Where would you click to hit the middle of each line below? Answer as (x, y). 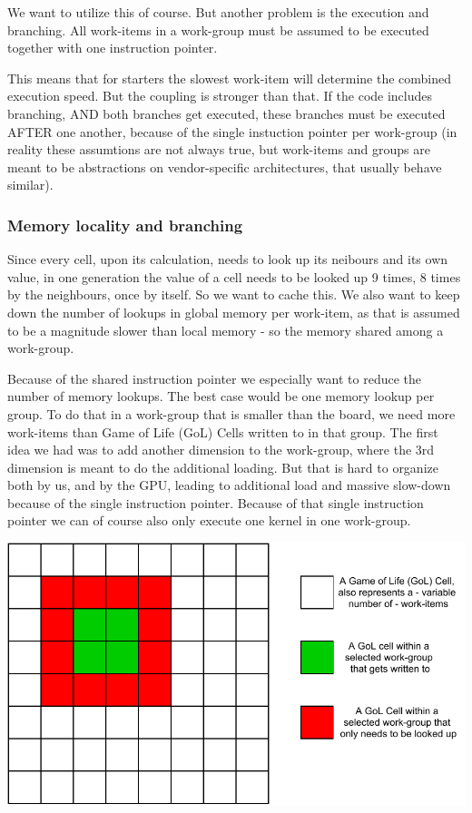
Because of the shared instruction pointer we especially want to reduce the (215, 378)
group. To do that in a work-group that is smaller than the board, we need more (231, 413)
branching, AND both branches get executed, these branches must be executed (226, 113)
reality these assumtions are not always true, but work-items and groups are (219, 149)
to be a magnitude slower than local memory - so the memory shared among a (226, 330)
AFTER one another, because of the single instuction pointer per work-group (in (232, 131)
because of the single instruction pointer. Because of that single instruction (216, 502)
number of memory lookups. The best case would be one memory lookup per (221, 396)
